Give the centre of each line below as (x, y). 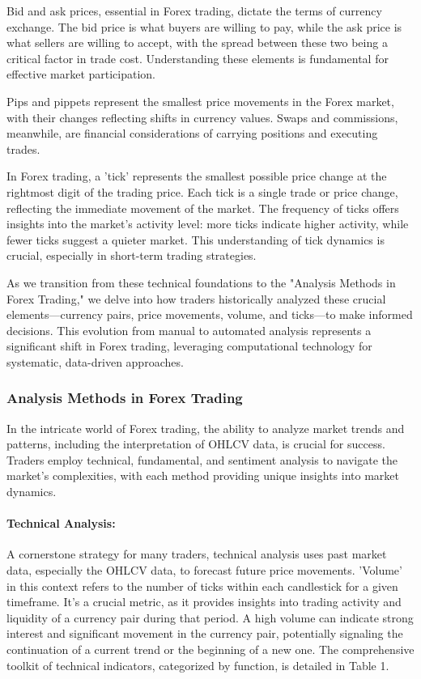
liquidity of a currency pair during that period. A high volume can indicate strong (210, 617)
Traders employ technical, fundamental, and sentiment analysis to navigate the (202, 459)
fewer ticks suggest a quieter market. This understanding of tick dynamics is (196, 239)
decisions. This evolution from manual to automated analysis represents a (189, 330)
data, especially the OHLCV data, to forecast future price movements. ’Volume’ (204, 570)
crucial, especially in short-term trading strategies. (132, 255)
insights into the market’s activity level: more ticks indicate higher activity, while (208, 224)
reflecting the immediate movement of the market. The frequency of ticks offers (203, 208)
